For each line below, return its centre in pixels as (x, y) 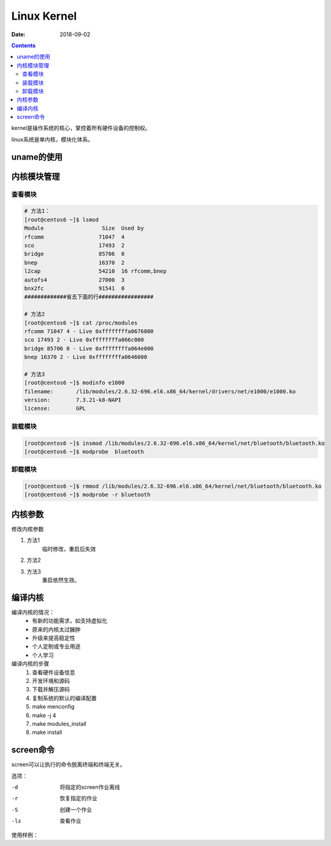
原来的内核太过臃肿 (56, 629)
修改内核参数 (28, 529)
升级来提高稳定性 (54, 638)
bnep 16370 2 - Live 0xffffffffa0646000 (86, 357)
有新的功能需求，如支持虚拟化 (70, 621)
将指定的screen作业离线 (90, 787)
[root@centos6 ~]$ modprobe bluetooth (84, 452)
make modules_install (59, 723)
